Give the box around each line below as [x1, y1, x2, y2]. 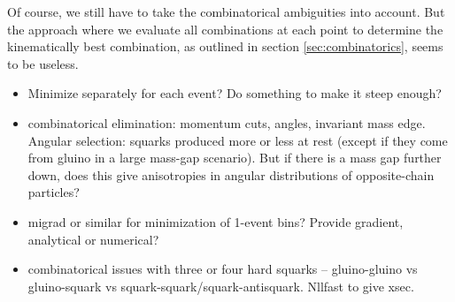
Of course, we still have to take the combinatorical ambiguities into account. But [7, 3, 445, 20]
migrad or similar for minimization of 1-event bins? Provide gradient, [27, 212, 404, 230]
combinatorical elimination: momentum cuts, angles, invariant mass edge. [27, 113, 426, 132]
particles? [27, 183, 80, 201]
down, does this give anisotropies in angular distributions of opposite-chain [27, 165, 435, 184]
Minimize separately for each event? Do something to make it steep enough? [27, 84, 442, 102]
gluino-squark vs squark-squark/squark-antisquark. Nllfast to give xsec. [27, 276, 414, 295]
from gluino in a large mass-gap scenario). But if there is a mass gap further [27, 148, 442, 167]
